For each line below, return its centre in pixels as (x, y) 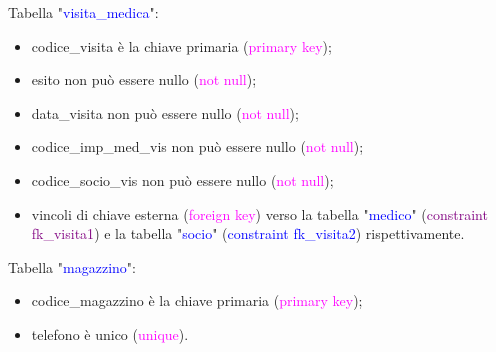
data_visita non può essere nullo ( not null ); (165, 112)
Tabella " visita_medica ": (83, 12)
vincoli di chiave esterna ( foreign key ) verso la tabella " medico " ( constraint (259, 213)
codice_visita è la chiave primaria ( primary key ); (181, 45)
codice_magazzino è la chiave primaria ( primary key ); (197, 300)
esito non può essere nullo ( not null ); (144, 79)
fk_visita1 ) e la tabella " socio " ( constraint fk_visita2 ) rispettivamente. (248, 233)
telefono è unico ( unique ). (110, 333)
